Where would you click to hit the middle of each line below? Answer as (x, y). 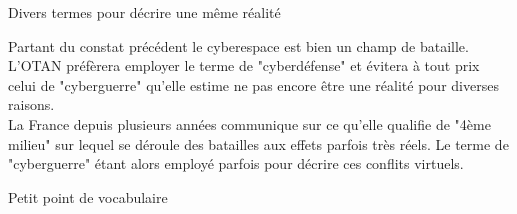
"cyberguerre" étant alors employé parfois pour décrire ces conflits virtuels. (236, 163)
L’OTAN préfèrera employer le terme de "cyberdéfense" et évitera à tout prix (244, 65)
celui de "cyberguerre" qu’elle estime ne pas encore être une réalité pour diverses (253, 84)
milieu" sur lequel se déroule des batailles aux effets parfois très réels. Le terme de (258, 143)
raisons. (31, 104)
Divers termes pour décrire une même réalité (144, 12)
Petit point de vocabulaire (88, 196)
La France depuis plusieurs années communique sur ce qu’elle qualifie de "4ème (249, 123)
